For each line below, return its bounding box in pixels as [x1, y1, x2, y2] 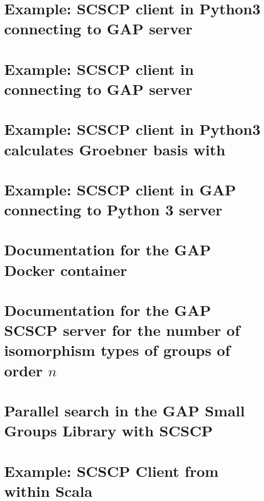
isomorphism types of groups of [4, 339, 230, 360]
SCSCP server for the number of [4, 319, 240, 340]
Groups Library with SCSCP [4, 420, 213, 441]
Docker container [4, 259, 127, 280]
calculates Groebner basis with [4, 138, 226, 159]
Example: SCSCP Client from [4, 460, 219, 481]
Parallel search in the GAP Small [4, 399, 245, 420]
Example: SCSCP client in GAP [4, 178, 236, 199]
